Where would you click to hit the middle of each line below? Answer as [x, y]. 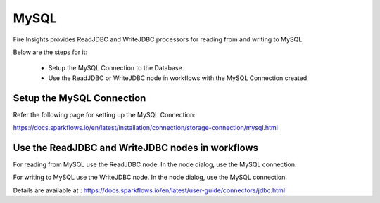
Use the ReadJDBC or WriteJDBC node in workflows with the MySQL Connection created [178, 78]
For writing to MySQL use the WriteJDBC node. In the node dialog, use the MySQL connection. [150, 177]
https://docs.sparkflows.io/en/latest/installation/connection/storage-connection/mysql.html [145, 128]
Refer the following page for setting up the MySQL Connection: [104, 114]
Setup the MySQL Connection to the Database [115, 68]
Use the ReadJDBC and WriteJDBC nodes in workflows [136, 148]
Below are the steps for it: [50, 52]
